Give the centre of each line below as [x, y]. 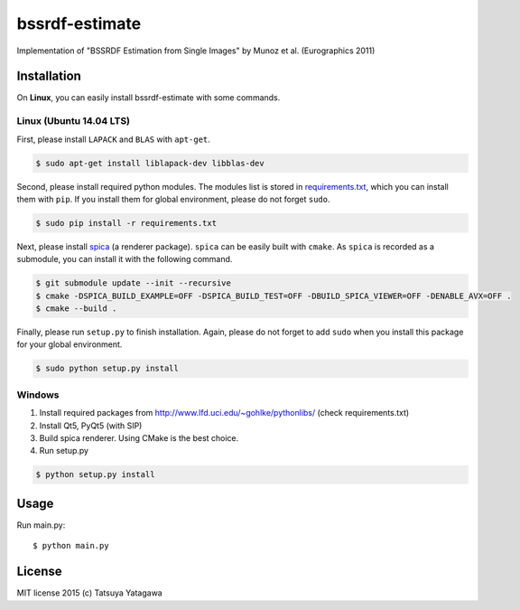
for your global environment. [70, 344]
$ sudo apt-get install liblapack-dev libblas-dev [150, 163]
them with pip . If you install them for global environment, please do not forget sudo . [173, 199]
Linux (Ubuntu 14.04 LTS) [74, 121]
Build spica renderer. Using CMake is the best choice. [139, 437]
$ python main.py [71, 546]
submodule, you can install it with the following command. [125, 259]
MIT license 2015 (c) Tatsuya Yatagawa [89, 593]
